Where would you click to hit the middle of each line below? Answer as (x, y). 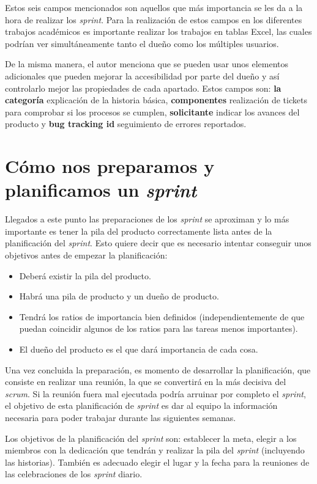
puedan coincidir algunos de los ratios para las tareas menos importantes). (158, 328)
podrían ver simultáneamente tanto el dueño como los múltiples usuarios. (142, 43)
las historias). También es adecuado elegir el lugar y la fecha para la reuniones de (157, 462)
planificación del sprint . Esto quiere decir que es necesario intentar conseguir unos (158, 243)
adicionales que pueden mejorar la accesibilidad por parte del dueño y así (142, 75)
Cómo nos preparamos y (110, 166)
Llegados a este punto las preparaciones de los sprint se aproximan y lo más (147, 219)
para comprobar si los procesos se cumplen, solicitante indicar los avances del (152, 112)
